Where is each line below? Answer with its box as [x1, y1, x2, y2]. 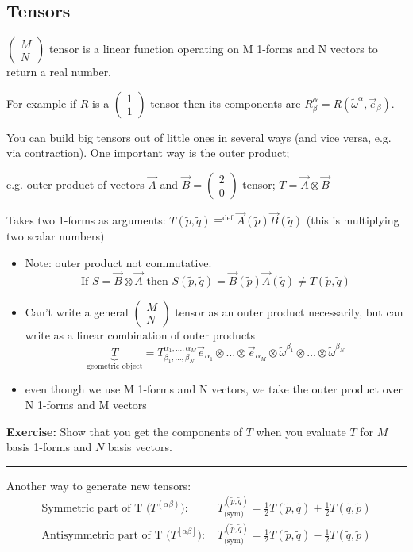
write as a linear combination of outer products [25, 326, 256, 343]
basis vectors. [107, 439, 172, 455]
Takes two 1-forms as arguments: [6, 212, 166, 228]
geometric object [87, 362, 143, 370]
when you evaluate [256, 423, 346, 439]
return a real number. [6, 63, 112, 80]
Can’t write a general [25, 303, 129, 320]
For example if [6, 94, 77, 111]
